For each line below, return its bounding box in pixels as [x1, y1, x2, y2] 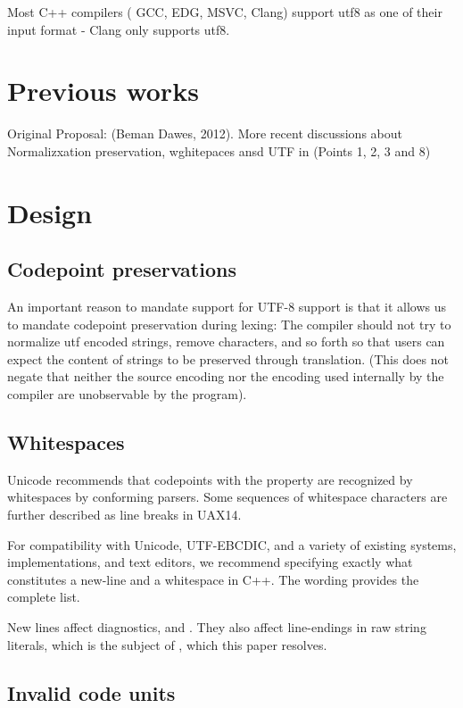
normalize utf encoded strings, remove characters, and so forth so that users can [7, 332, 445, 351]
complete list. [7, 587, 80, 606]
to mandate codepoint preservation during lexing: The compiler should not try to [7, 314, 451, 333]
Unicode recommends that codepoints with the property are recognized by [7, 470, 413, 488]
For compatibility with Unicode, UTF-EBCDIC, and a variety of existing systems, [7, 535, 457, 554]
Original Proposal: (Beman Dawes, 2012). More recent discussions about [7, 124, 402, 143]
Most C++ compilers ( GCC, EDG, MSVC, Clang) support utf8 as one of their [7, 3, 442, 21]
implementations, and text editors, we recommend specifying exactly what [7, 553, 413, 571]
